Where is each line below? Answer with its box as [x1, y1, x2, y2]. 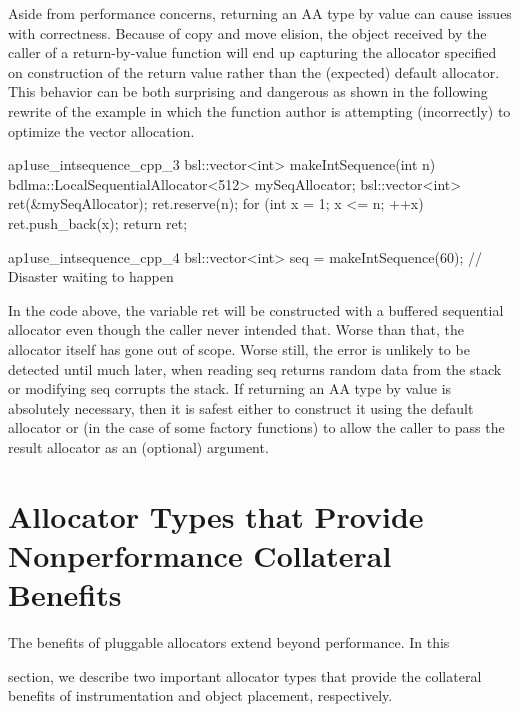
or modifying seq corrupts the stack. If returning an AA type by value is [8, 378, 452, 399]
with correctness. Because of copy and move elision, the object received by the [8, 22, 487, 43]
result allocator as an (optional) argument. [8, 436, 269, 457]
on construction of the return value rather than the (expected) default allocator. [8, 61, 500, 82]
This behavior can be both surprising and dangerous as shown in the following [8, 81, 488, 102]
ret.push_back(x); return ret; [8, 212, 188, 233]
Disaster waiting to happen [8, 266, 174, 287]
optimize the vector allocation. [8, 120, 195, 141]
